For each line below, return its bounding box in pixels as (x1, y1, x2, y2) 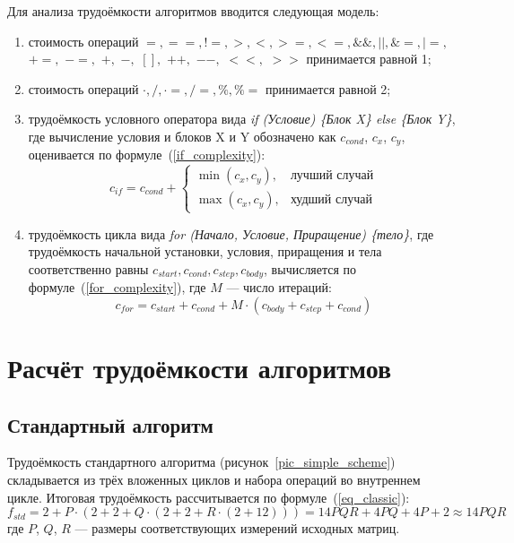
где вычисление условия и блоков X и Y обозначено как (28, 126, 336, 145)
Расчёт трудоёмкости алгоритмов (7, 349, 392, 385)
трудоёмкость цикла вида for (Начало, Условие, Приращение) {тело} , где (28, 224, 434, 243)
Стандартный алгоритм (7, 410, 213, 438)
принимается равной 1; (306, 49, 431, 68)
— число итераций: (226, 278, 332, 297)
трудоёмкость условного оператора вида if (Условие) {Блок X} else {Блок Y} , (28, 109, 456, 128)
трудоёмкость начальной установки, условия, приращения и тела (28, 242, 382, 261)
